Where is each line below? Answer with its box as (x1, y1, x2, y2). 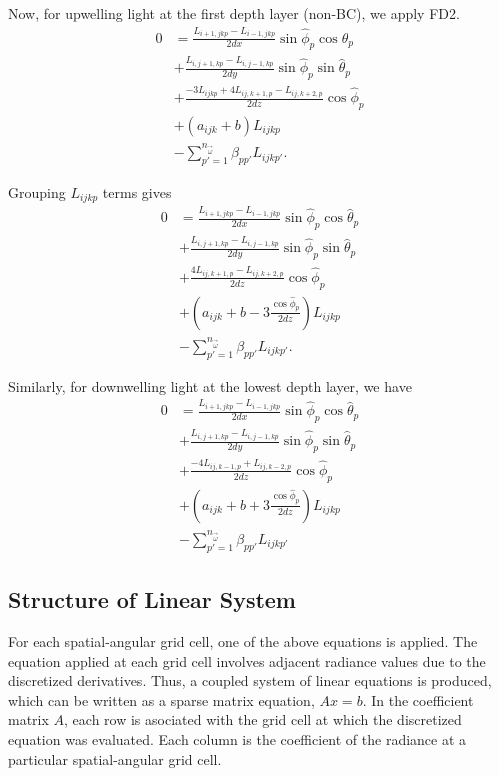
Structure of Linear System (8, 584, 296, 615)
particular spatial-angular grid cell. (8, 748, 222, 769)
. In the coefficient (362, 689, 474, 710)
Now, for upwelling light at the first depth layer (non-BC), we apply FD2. (8, 3, 460, 23)
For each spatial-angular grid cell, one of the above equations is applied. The (8, 630, 478, 651)
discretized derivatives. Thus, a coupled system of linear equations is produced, (8, 670, 492, 691)
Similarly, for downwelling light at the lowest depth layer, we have (8, 375, 412, 396)
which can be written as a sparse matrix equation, (8, 689, 315, 710)
